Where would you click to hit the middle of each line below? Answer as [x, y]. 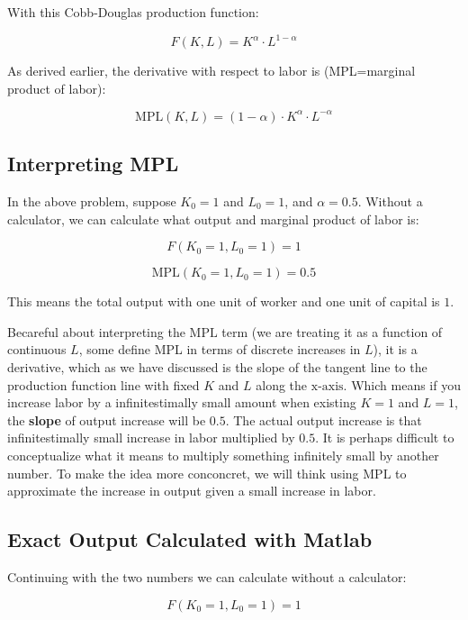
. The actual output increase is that [324, 419]
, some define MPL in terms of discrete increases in [220, 349]
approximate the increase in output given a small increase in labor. [192, 491]
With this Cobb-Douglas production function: [133, 12]
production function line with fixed [103, 384]
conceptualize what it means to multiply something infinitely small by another [223, 455]
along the [282, 384]
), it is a [395, 349]
